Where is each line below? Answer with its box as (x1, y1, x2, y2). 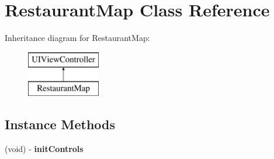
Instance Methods (5, 115, 115, 133)
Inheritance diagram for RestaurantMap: (5, 32, 150, 44)
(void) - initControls (5, 143, 84, 155)
